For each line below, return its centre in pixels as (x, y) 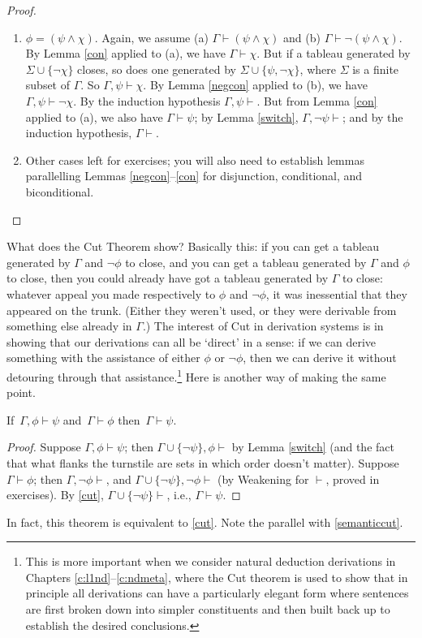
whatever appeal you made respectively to (111, 293)
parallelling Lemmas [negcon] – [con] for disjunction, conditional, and (194, 176)
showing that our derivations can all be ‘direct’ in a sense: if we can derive (192, 341)
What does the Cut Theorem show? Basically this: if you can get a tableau (193, 246)
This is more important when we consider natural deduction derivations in (211, 561)
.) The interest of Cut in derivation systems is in (263, 326)
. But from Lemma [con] (317, 100)
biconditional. (60, 191)
